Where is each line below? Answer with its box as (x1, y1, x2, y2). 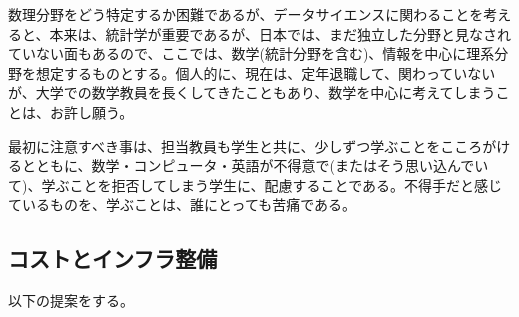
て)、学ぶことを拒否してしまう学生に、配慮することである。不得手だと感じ (8, 174, 503, 195)
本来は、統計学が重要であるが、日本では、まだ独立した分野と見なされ (49, 23, 512, 44)
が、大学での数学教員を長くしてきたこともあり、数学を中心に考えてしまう (8, 82, 496, 103)
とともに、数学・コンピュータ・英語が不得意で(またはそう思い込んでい (21, 155, 489, 176)
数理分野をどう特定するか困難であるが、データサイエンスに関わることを (8, 4, 484, 24)
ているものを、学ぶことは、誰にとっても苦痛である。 (8, 194, 357, 215)
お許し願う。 (49, 101, 134, 122)
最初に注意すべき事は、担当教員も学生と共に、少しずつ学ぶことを (8, 135, 441, 156)
